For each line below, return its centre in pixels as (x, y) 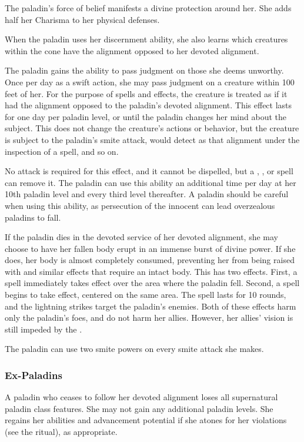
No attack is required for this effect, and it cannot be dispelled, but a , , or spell (149, 171)
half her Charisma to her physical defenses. (82, 19)
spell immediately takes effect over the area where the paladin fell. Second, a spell (152, 283)
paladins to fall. (33, 217)
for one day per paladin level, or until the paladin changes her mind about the (146, 116)
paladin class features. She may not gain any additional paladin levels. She (139, 408)
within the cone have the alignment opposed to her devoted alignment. (132, 50)
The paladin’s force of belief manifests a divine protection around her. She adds (148, 8)
